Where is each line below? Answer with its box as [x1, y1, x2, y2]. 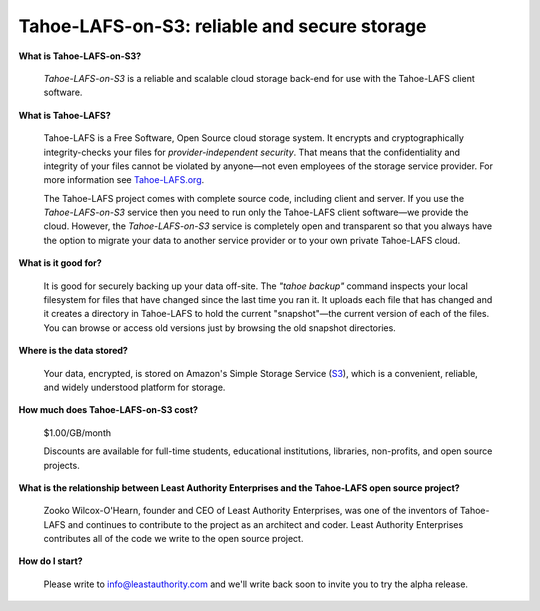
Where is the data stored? [18, 345, 129, 357]
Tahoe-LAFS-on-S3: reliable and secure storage [18, 15, 427, 37]
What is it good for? [18, 257, 102, 269]
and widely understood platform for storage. [43, 381, 226, 393]
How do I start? [18, 555, 84, 567]
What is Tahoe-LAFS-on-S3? [18, 50, 142, 62]
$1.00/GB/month [43, 426, 112, 439]
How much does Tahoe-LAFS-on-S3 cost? [18, 404, 199, 416]
